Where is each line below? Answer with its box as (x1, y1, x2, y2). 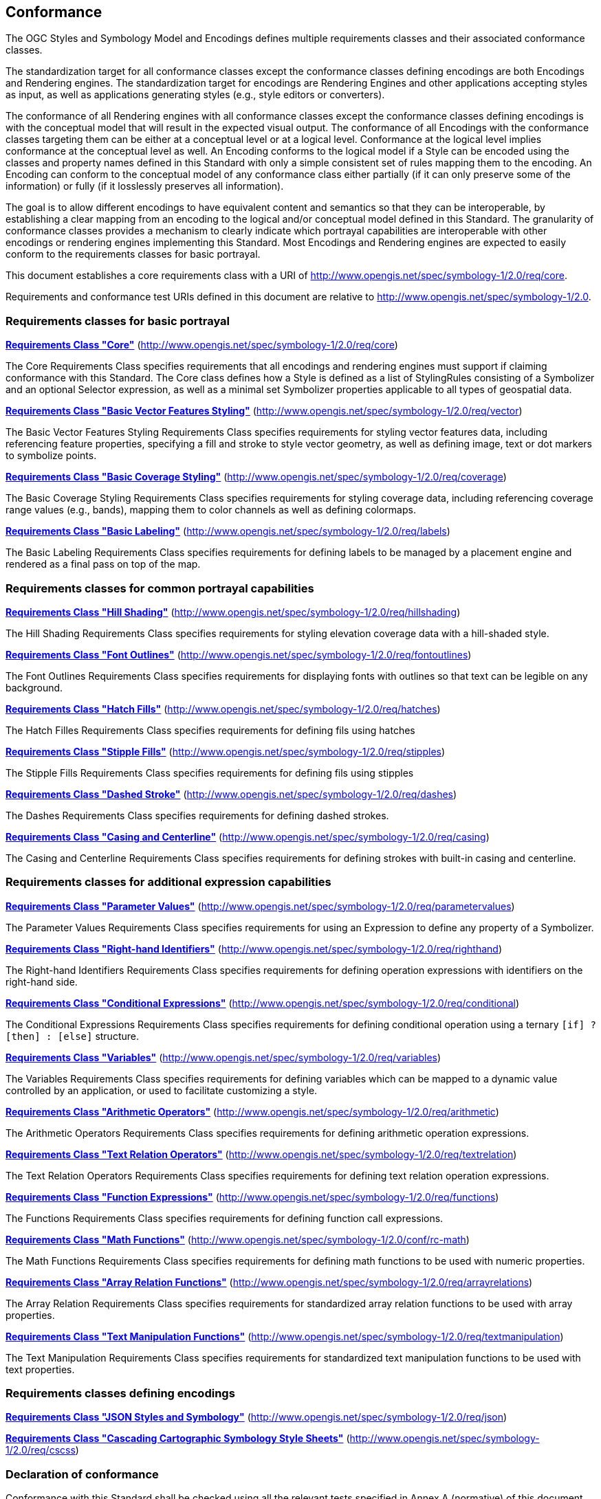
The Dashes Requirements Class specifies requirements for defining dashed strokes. (6, 809, 389, 821)
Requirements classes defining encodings (6, 1386, 235, 1401)
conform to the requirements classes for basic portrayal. (6, 248, 261, 260)
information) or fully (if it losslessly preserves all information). (6, 180, 284, 192)
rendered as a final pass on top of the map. (6, 558, 201, 570)
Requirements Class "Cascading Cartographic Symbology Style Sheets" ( (6, 1432, 350, 1445)
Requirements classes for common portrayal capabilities (6, 581, 314, 595)
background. (6, 681, 63, 693)
